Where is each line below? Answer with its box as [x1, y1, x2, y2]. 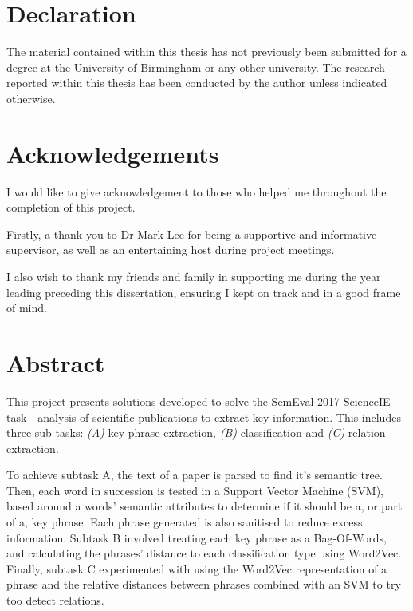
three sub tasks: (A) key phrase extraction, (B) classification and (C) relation [6, 424, 386, 441]
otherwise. [6, 89, 56, 106]
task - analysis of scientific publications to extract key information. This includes [6, 408, 401, 425]
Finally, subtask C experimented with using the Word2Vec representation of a [6, 560, 387, 577]
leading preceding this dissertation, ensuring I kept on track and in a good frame [6, 284, 401, 300]
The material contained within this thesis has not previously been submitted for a [6, 43, 407, 60]
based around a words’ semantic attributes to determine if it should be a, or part [6, 498, 403, 514]
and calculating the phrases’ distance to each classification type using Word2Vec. [6, 545, 402, 561]
